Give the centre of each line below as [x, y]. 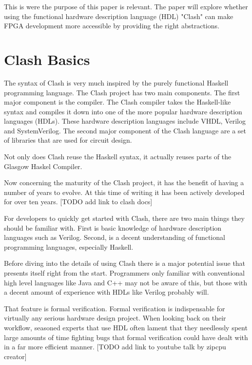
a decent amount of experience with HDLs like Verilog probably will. [107, 292]
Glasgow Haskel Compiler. [43, 166]
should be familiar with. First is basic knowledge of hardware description [113, 227]
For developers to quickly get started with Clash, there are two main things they [124, 218]
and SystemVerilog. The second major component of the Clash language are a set [125, 130]
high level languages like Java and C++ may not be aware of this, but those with [126, 282]
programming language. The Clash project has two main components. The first [122, 92]
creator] [15, 356]
